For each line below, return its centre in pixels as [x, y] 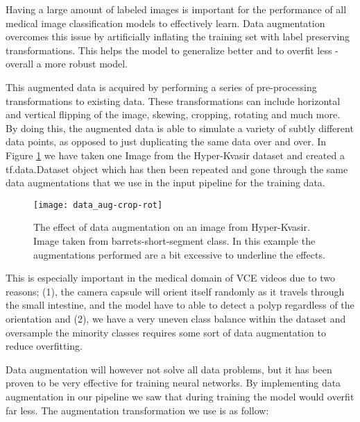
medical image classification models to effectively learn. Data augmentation [165, 23]
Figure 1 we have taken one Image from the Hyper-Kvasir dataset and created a [175, 155]
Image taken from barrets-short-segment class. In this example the [174, 240]
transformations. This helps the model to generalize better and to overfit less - [172, 50]
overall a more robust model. [67, 64]
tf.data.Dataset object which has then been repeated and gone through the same [177, 169]
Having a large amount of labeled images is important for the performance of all [176, 9]
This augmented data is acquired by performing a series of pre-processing [161, 87]
